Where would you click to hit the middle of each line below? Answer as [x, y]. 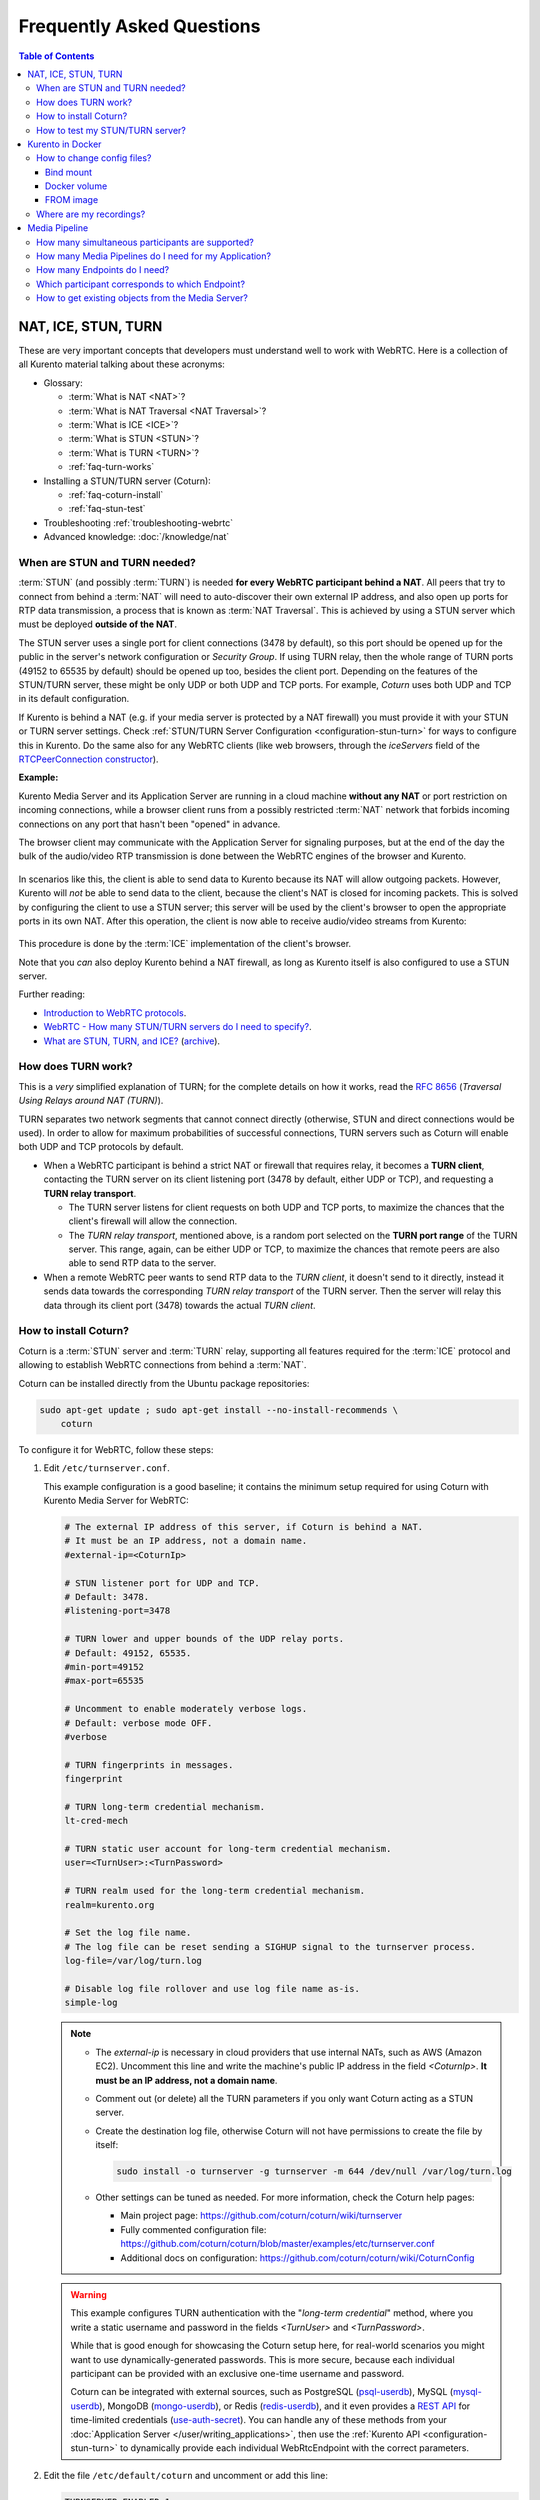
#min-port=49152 [104, 1666]
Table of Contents [56, 56]
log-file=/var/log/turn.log [133, 1961]
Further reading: [51, 994]
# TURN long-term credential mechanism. [164, 1806]
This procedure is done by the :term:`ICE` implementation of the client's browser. [185, 944]
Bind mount [69, 172]
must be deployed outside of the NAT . [97, 624]
